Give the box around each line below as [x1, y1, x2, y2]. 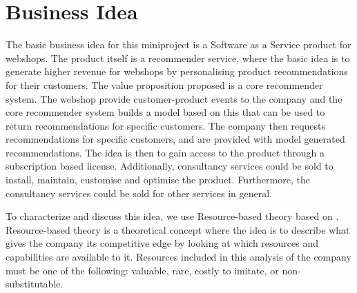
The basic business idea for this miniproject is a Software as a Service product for [6, 37, 351, 52]
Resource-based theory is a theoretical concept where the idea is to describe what [6, 222, 350, 236]
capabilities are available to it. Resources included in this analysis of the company [6, 250, 351, 264]
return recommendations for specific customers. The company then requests [6, 118, 326, 132]
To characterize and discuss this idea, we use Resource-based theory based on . [6, 209, 339, 223]
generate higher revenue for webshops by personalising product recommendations [6, 64, 348, 79]
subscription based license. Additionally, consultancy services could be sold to [6, 159, 334, 173]
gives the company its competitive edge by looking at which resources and [6, 236, 319, 250]
